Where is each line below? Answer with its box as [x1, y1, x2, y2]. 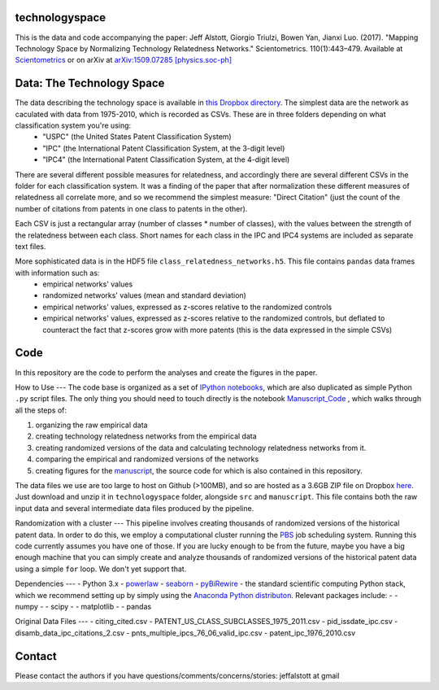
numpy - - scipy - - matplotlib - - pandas [15, 601, 152, 611]
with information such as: [15, 268, 100, 277]
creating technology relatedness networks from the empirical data [35, 431, 258, 441]
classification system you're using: [15, 120, 132, 130]
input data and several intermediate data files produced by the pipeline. [15, 503, 254, 513]
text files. [15, 241, 46, 251]
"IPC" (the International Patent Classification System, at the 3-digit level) [42, 143, 285, 153]
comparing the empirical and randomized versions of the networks [35, 454, 259, 464]
